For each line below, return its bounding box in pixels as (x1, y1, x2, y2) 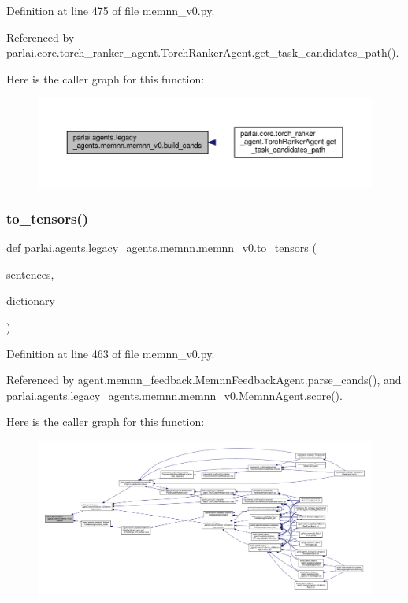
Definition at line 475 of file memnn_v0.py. (6, 2, 215, 18)
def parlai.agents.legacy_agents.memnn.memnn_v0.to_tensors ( (6, 239, 317, 256)
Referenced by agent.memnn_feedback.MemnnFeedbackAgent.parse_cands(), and (6, 372, 402, 388)
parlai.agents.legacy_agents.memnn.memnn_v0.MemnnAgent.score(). (6, 387, 343, 403)
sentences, (6, 265, 54, 282)
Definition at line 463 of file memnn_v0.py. (6, 345, 215, 361)
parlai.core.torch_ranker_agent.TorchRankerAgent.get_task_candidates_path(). (6, 44, 399, 61)
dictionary (6, 292, 55, 309)
